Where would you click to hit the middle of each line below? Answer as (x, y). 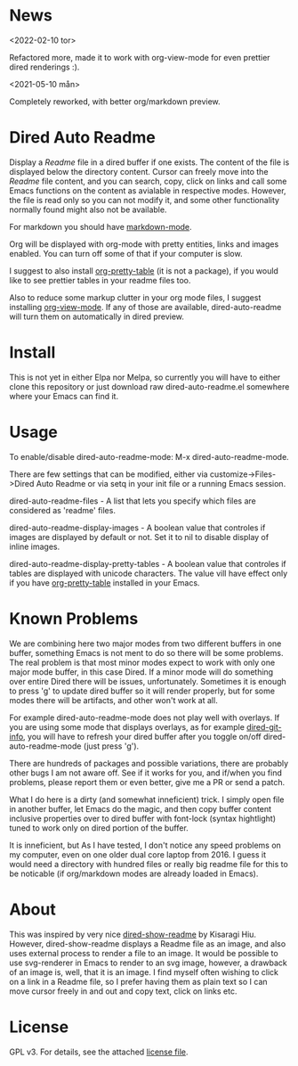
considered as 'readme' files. (62, 510)
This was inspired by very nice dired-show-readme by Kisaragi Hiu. (133, 934)
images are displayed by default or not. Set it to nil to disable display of (139, 537)
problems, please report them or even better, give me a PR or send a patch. (147, 782)
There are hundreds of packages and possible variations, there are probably (149, 763)
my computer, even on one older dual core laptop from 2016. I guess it (138, 854)
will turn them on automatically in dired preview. (97, 316)
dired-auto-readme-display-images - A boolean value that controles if (137, 528)
